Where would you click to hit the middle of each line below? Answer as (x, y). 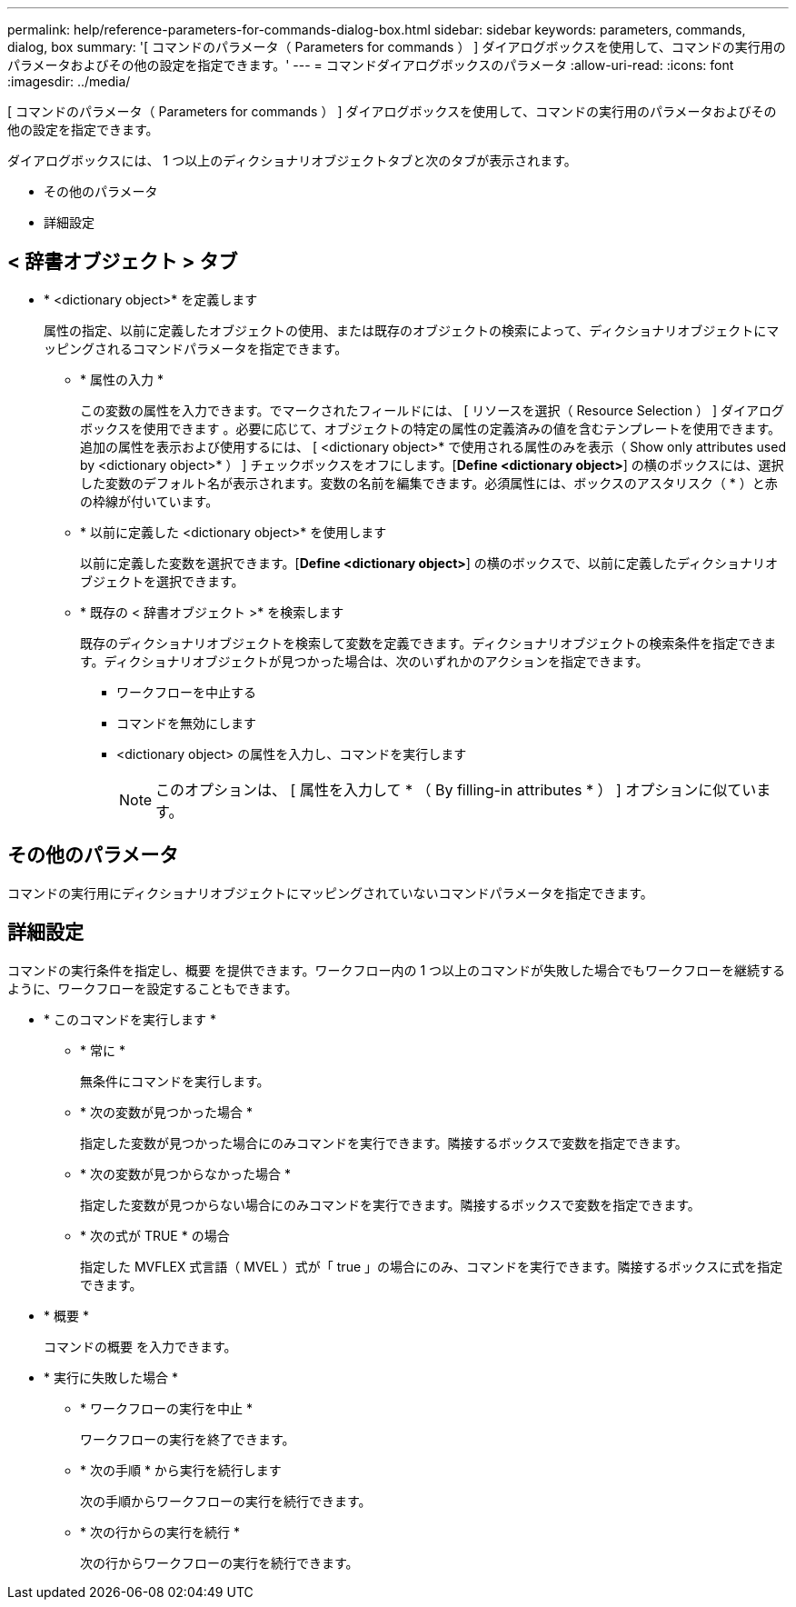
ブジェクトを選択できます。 (162, 581)
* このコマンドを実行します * (130, 1019)
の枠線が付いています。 (149, 501)
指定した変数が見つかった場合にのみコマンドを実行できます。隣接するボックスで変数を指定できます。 (384, 1143)
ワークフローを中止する (186, 692)
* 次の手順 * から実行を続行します (181, 1470)
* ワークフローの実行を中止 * (166, 1408)
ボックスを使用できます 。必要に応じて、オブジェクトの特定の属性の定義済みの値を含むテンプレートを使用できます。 (431, 428)
